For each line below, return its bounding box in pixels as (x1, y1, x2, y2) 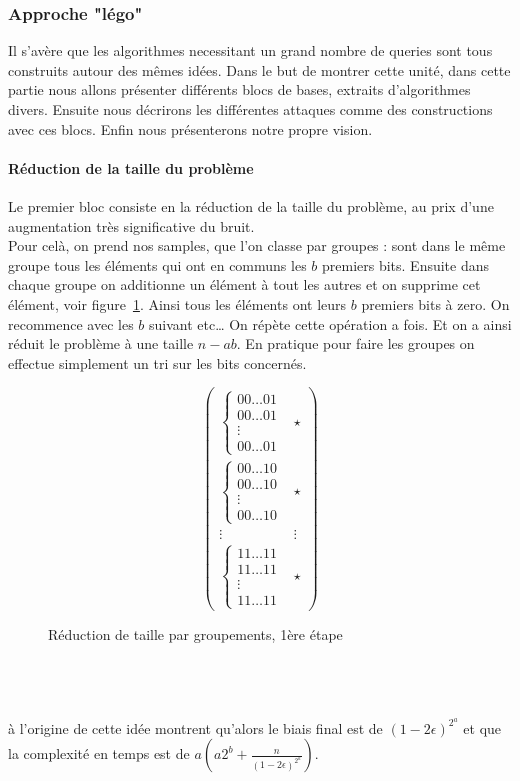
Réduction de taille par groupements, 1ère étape (48, 624, 343, 645)
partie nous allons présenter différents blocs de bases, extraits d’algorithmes (8, 79, 471, 100)
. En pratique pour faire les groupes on (236, 333, 475, 354)
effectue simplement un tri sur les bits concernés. (8, 352, 307, 373)
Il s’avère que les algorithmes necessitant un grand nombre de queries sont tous (8, 40, 493, 61)
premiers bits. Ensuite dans (321, 254, 490, 275)
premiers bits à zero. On (361, 293, 510, 314)
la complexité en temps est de (8, 743, 190, 764)
